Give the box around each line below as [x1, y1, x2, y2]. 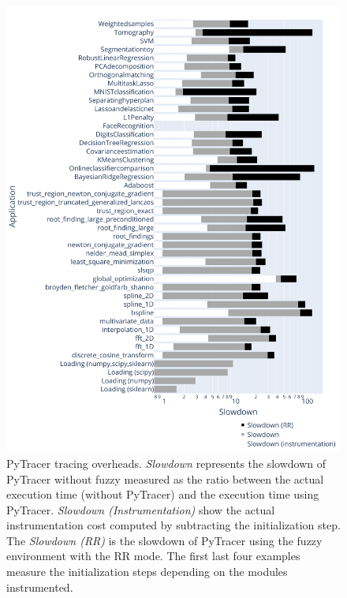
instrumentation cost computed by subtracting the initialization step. [6, 517, 341, 533]
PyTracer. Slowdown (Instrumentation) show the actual [6, 501, 275, 518]
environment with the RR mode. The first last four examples [6, 548, 300, 564]
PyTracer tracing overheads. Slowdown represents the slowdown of [6, 454, 326, 471]
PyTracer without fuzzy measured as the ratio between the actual [6, 470, 324, 487]
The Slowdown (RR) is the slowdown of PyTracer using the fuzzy [6, 532, 323, 548]
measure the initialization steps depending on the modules [6, 563, 288, 580]
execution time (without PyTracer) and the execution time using [6, 486, 319, 503]
